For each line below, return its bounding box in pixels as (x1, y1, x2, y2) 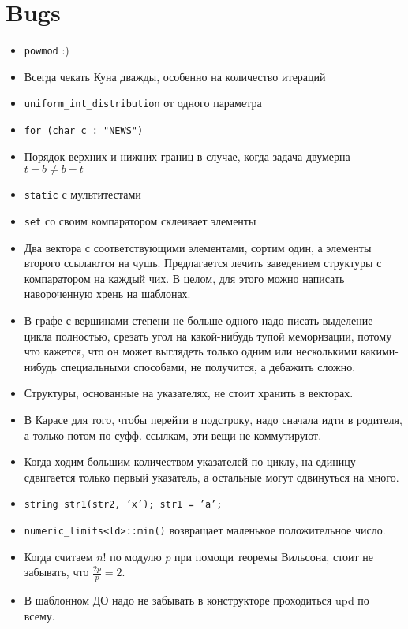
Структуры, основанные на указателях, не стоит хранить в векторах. (24, 385, 354, 401)
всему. (24, 607, 55, 623)
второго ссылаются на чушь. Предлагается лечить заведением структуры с (24, 255, 382, 271)
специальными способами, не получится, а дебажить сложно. (60, 358, 356, 374)
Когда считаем (24, 548, 93, 564)
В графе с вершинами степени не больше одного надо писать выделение (24, 311, 373, 328)
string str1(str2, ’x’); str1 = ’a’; (24, 499, 223, 511)
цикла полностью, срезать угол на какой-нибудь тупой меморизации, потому (24, 327, 392, 344)
